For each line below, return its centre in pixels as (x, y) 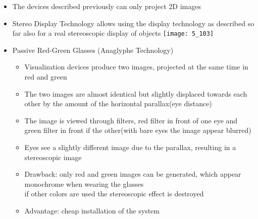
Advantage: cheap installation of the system (92, 210)
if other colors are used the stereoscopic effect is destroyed (114, 194)
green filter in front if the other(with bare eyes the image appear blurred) (138, 130)
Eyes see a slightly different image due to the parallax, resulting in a (130, 147)
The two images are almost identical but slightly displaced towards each (136, 93)
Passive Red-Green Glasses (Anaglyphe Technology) (93, 50)
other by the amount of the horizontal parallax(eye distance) (118, 103)
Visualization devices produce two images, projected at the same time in (136, 67)
